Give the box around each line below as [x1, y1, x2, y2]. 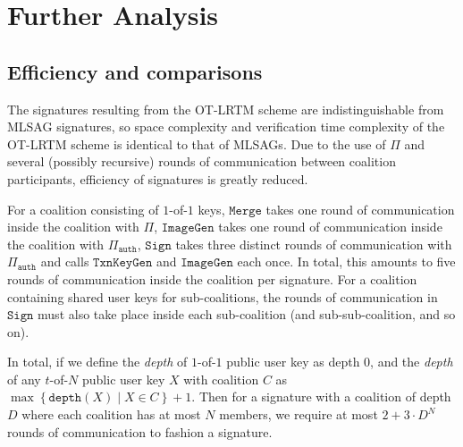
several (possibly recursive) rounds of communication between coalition [7, 152, 396, 171]
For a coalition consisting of [7, 199, 159, 218]
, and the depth [370, 352, 453, 371]
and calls [40, 252, 89, 271]
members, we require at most [219, 405, 378, 424]
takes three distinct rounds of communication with [175, 234, 452, 253]
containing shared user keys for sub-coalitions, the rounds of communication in [7, 287, 438, 306]
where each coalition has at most [21, 405, 201, 424]
